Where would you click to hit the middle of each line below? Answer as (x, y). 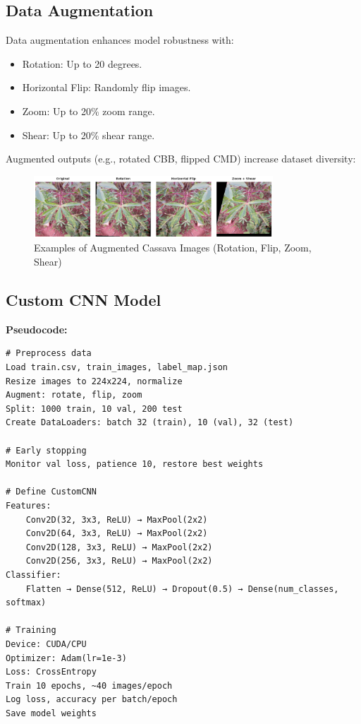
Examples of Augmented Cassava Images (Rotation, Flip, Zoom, (173, 248)
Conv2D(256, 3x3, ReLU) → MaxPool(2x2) (119, 561)
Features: (29, 505)
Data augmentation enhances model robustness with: (120, 40)
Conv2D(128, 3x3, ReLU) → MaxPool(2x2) (119, 547)
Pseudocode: (37, 329)
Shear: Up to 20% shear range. (88, 135)
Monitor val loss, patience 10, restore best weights (135, 464)
